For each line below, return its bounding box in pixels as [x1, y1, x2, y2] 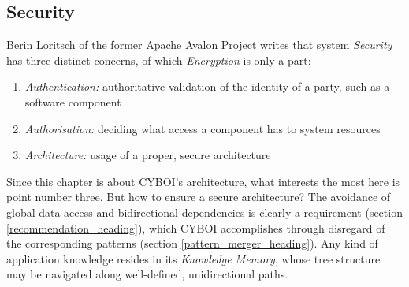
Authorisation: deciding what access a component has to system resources [24, 120, 381, 136]
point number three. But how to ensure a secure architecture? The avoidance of [6, 188, 391, 205]
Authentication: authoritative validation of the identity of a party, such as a [24, 78, 390, 95]
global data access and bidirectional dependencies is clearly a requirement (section [6, 203, 403, 220]
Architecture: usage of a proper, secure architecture [24, 147, 271, 163]
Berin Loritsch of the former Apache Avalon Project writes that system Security [6, 36, 392, 53]
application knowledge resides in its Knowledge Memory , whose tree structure [6, 250, 381, 266]
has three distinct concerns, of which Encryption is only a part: [6, 51, 311, 68]
